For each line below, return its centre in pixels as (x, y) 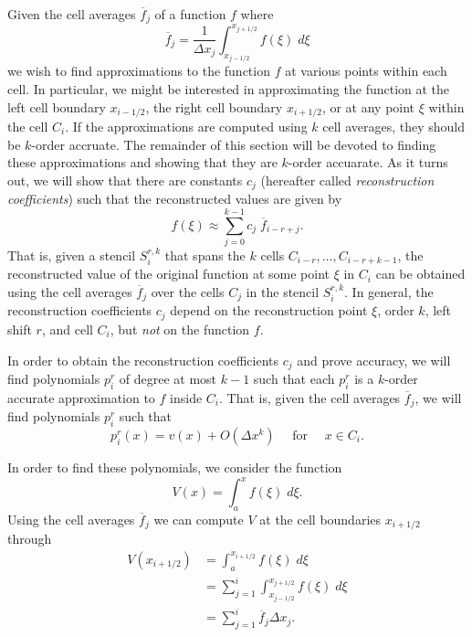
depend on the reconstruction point (269, 310)
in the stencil (283, 292)
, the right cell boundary (214, 106)
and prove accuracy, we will (374, 360)
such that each (294, 378)
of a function (190, 14)
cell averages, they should (394, 127)
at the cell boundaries (320, 519)
